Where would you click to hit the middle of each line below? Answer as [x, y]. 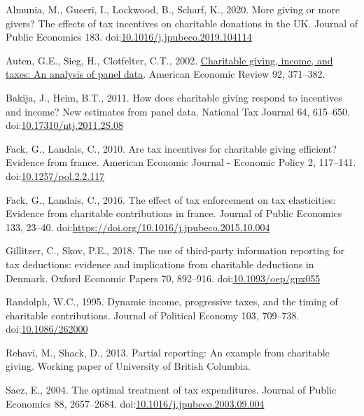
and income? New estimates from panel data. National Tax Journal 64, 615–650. [178, 111]
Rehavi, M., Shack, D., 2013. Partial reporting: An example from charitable [168, 352]
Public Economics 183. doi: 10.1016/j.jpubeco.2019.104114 [129, 37]
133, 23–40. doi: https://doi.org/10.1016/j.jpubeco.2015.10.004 [138, 227]
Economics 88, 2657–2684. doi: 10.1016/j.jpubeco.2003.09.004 [135, 403]
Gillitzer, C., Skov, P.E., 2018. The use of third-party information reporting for [175, 250]
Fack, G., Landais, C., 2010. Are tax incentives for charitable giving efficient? [171, 148]
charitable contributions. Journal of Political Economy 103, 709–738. [153, 315]
